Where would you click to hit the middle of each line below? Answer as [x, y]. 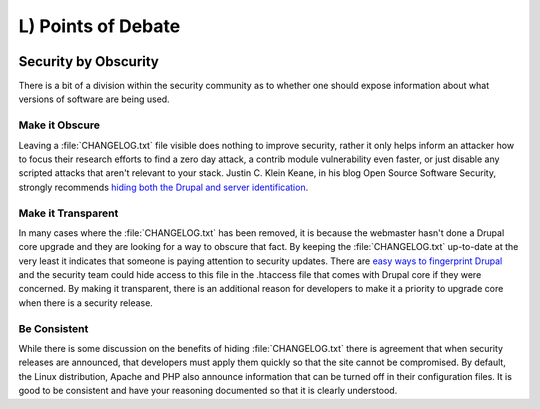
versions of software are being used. [94, 99]
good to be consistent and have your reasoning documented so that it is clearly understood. [208, 391]
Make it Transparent [68, 213]
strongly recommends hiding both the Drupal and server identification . [163, 187]
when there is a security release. [86, 302]
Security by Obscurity [89, 61]
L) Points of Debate [99, 26]
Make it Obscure [59, 125]
